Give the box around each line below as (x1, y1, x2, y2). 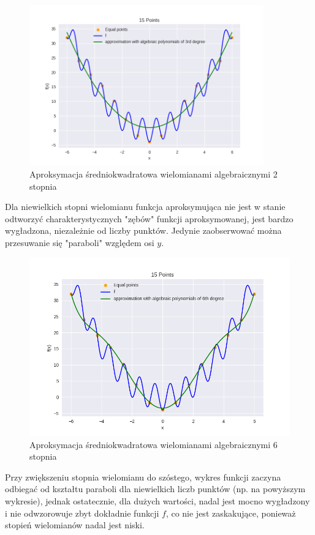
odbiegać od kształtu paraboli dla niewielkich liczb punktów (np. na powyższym (5, 482, 306, 495)
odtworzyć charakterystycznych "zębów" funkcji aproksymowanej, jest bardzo (5, 212, 294, 225)
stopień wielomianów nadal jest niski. (5, 518, 145, 531)
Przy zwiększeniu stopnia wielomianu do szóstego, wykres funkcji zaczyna (5, 470, 281, 483)
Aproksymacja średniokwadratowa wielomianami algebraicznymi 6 (29, 438, 278, 451)
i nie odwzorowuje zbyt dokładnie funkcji (5, 506, 159, 519)
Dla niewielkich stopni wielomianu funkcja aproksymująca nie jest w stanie (5, 200, 286, 213)
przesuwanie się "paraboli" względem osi (5, 236, 154, 249)
